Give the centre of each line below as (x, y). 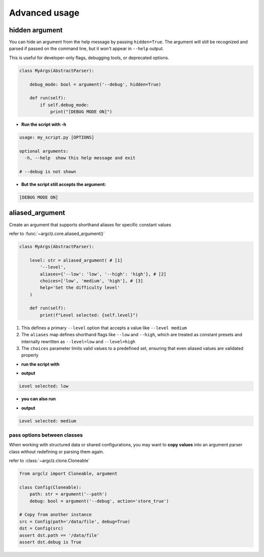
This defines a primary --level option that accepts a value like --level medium (104, 327)
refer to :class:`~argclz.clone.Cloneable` (49, 461)
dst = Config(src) (41, 528)
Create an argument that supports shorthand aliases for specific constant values (90, 225)
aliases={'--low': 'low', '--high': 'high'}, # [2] (103, 274)
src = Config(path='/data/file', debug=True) (75, 522)
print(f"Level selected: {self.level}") (89, 315)
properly (30, 355)
